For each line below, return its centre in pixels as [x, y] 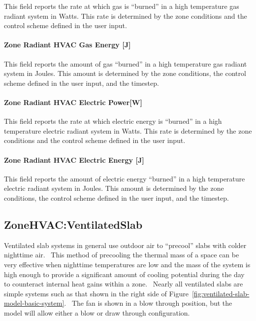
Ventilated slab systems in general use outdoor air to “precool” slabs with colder [125, 245]
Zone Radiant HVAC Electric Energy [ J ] [74, 160]
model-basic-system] [34, 303]
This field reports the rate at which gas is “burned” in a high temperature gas [122, 6]
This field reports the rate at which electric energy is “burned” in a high [113, 121]
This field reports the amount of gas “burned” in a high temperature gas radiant [126, 63]
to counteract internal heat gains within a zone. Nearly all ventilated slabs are [124, 284]
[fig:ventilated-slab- [221, 293]
